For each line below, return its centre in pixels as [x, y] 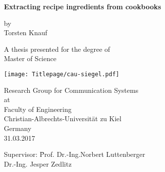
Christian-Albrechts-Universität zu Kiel [63, 118]
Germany [18, 128]
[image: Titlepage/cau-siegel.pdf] [62, 74]
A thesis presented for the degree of [57, 49]
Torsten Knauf [26, 32]
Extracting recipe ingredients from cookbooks [82, 6]
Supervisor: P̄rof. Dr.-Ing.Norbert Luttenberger [75, 154]
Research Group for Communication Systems [71, 90]
